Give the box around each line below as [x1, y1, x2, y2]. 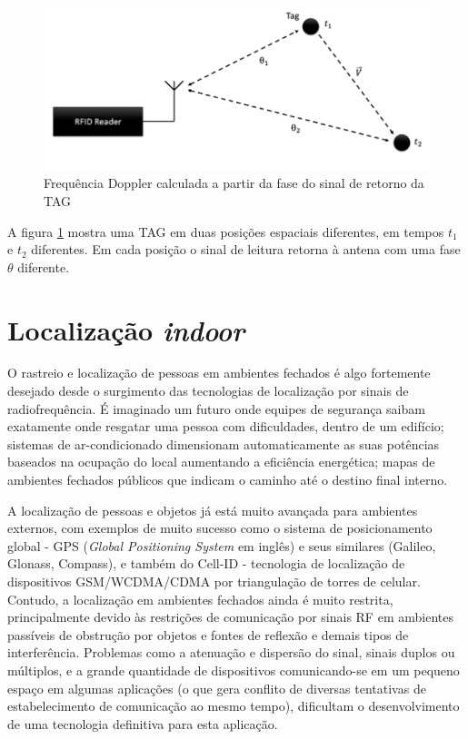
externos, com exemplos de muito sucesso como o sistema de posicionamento [7, 518, 433, 537]
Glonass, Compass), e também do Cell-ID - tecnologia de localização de [7, 554, 405, 573]
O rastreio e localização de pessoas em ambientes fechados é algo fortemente [7, 363, 431, 382]
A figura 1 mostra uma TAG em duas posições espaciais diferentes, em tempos [7, 222, 444, 241]
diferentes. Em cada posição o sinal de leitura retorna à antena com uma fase [31, 240, 461, 259]
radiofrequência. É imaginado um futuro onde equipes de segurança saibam [7, 399, 425, 418]
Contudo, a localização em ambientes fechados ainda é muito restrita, [7, 589, 393, 608]
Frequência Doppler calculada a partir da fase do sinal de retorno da [44, 173, 424, 192]
